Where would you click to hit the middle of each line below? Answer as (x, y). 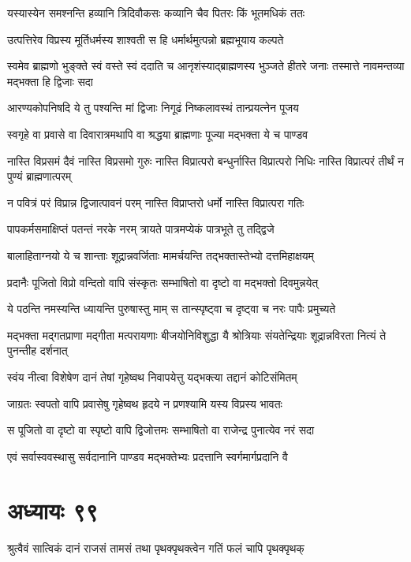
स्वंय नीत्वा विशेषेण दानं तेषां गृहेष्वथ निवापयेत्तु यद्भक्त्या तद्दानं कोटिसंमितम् (152, 376)
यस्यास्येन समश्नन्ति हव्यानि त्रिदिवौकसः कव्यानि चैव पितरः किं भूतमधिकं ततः (156, 13)
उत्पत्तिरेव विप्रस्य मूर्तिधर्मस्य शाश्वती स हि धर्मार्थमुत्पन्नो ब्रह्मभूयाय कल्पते (146, 39)
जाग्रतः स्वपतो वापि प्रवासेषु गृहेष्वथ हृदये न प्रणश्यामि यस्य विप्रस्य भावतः (145, 403)
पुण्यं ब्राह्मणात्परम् (39, 176)
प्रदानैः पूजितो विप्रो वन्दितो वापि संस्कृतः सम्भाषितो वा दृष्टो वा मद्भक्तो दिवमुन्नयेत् (163, 282)
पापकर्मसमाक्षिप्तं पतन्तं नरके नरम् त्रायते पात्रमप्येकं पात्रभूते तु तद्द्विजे (141, 229)
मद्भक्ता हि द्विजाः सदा (50, 81)
